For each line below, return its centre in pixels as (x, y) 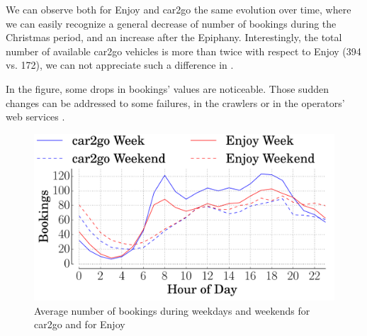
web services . (35, 117)
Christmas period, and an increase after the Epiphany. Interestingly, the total (174, 37)
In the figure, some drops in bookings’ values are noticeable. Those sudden (167, 88)
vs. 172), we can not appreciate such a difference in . (120, 65)
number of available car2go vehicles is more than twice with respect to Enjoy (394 (183, 51)
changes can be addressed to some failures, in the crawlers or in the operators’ (175, 102)
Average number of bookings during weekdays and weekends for (172, 310)
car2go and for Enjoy (80, 324)
